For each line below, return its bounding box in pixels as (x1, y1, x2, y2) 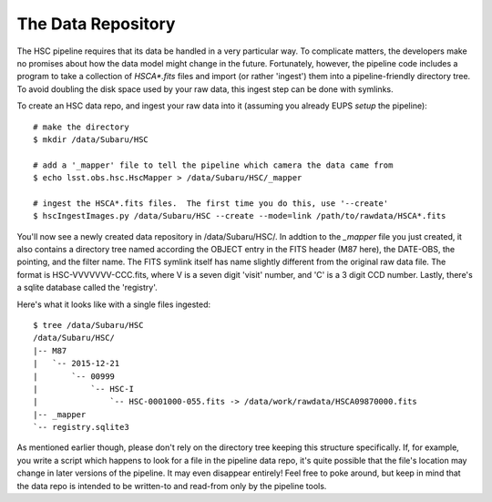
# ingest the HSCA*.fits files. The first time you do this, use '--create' (33, 198, 389, 209)
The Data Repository (16, 14, 176, 34)
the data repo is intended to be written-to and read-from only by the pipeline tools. (16, 480, 327, 491)
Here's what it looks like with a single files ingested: (16, 299, 211, 310)
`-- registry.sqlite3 (33, 422, 129, 433)
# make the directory (33, 121, 129, 132)
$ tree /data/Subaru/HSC (33, 320, 144, 330)
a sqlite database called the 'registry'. (16, 282, 159, 293)
